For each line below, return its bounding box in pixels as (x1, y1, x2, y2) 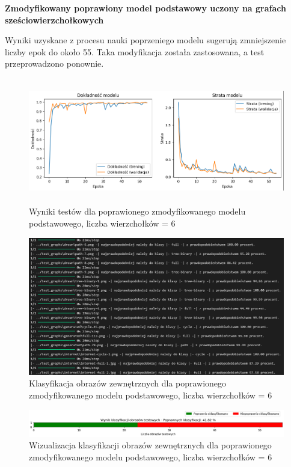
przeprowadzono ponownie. (5, 57, 104, 70)
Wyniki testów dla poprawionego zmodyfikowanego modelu (29, 205, 246, 218)
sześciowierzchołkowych (5, 13, 104, 26)
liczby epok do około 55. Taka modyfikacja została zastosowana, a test (5, 45, 265, 58)
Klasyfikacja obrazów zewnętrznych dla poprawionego (29, 377, 227, 389)
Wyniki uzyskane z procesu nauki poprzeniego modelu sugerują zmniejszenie (5, 34, 286, 46)
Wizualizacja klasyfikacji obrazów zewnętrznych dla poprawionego (29, 439, 272, 451)
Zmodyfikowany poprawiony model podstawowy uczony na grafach (5, 2, 286, 14)
